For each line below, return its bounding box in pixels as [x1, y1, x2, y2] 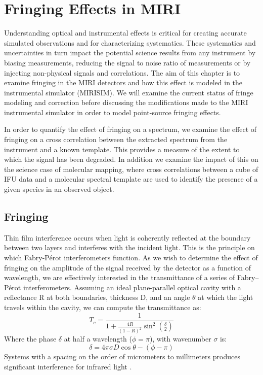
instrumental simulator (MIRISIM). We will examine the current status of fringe [4, 87, 253, 97]
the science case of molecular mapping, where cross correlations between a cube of [4, 163, 258, 174]
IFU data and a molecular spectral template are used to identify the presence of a [4, 174, 258, 184]
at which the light [198, 292, 253, 302]
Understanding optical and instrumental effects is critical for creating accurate [4, 27, 247, 38]
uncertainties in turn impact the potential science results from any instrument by [4, 47, 256, 58]
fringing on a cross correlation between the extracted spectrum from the [4, 134, 228, 145]
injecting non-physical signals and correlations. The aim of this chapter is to [4, 67, 240, 78]
